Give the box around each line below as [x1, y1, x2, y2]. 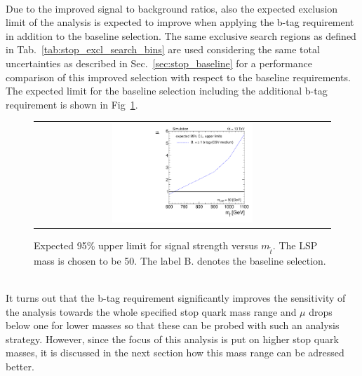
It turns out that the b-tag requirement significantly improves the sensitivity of [6, 291, 346, 305]
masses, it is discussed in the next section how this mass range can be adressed [6, 345, 344, 360]
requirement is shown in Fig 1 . [6, 97, 138, 111]
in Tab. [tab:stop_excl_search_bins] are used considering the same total [6, 42, 320, 57]
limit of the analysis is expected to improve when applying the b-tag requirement [6, 15, 354, 29]
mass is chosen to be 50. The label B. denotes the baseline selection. [34, 253, 326, 267]
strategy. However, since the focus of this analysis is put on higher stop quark [6, 331, 339, 346]
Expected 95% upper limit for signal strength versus [34, 238, 258, 253]
